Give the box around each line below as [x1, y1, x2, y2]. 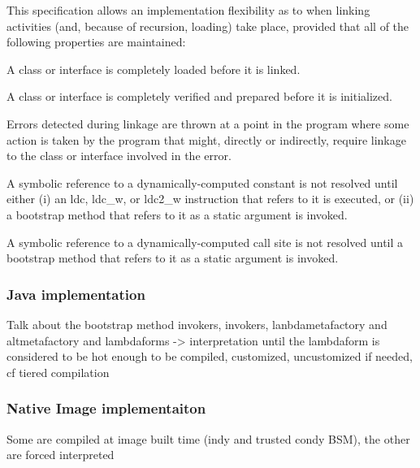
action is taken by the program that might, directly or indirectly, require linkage [6, 131, 406, 148]
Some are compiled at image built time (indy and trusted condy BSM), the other [6, 430, 410, 447]
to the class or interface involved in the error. [6, 147, 232, 164]
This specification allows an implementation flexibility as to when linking [6, 2, 370, 18]
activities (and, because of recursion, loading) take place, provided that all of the [6, 17, 409, 34]
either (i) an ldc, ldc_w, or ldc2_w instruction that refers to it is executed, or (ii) [6, 190, 414, 207]
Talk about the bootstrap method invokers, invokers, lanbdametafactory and [6, 315, 388, 332]
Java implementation [6, 284, 145, 304]
